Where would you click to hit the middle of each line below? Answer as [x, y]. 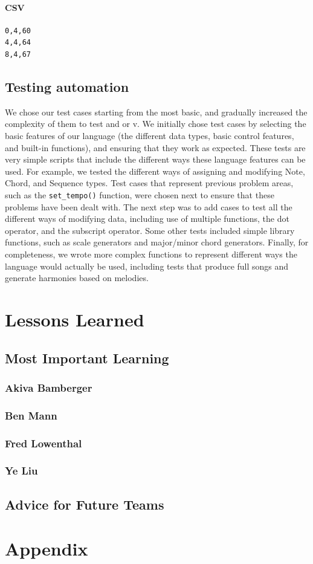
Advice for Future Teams [85, 504]
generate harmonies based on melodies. [77, 278]
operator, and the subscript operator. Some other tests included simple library [150, 230]
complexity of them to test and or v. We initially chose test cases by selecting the [156, 124]
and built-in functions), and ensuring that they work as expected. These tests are [155, 147]
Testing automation [67, 86]
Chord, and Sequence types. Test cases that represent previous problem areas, [149, 183]
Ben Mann [31, 415]
